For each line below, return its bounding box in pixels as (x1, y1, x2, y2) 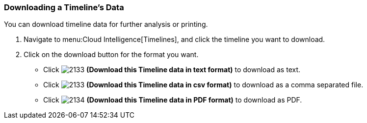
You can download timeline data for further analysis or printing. (4, 20, 208, 29)
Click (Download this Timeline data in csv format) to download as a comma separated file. (43, 81, 364, 89)
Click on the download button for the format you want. (24, 50, 199, 59)
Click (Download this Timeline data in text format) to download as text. (43, 65, 301, 74)
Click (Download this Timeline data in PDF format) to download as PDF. (43, 96, 302, 104)
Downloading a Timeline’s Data (4, 2, 124, 12)
